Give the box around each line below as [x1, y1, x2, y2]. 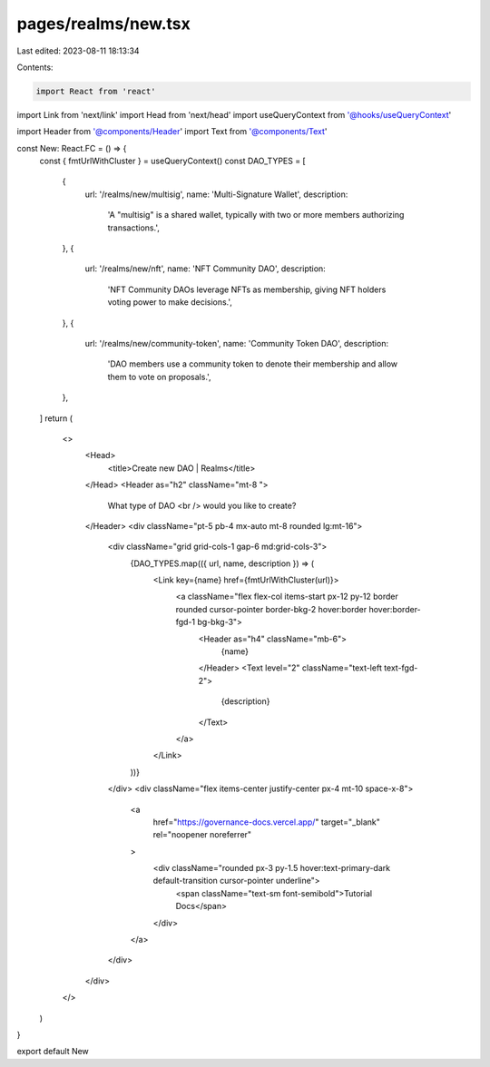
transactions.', [107, 222, 161, 233]
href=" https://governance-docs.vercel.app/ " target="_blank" [152, 817, 381, 827]
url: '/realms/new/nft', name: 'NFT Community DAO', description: [84, 263, 326, 274]
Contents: [16, 62, 54, 73]
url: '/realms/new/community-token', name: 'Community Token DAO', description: [84, 338, 389, 348]
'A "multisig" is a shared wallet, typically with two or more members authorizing [107, 210, 405, 220]
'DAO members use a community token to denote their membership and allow [107, 358, 398, 369]
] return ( [39, 413, 73, 424]
